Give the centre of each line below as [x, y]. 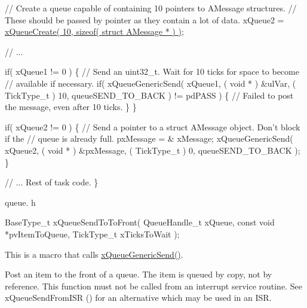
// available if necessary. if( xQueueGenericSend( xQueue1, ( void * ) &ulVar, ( [151, 83]
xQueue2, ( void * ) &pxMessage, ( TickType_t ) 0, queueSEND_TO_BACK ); [153, 150]
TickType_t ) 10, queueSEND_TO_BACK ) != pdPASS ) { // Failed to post [149, 95]
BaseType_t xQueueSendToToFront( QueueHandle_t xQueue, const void [140, 222]
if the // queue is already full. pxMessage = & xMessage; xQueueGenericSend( [149, 138]
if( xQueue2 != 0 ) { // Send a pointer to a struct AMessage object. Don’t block [153, 126]
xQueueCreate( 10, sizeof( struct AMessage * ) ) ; [94, 31]
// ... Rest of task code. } [52, 182]
